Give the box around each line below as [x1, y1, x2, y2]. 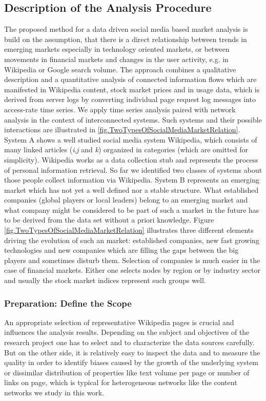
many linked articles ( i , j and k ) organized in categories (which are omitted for [4, 144, 248, 155]
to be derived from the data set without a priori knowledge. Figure [4, 214, 214, 225]
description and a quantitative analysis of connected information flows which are [4, 74, 257, 85]
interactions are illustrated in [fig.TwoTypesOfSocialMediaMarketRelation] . [4, 124, 240, 135]
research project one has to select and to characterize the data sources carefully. [4, 337, 255, 348]
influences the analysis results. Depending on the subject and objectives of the [4, 327, 250, 337]
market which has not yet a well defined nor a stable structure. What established [4, 184, 259, 195]
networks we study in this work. [4, 387, 105, 398]
